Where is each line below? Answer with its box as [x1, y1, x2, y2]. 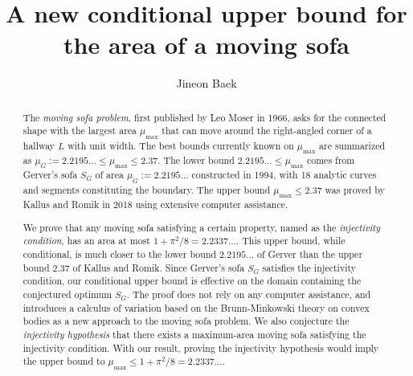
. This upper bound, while [235, 234, 346, 247]
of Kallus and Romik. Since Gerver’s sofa [72, 260, 245, 274]
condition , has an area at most [22, 234, 150, 247]
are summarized [319, 138, 386, 152]
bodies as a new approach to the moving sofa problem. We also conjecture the [22, 314, 350, 328]
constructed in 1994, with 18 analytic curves [191, 168, 377, 182]
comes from [306, 153, 355, 167]
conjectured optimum [22, 288, 112, 301]
